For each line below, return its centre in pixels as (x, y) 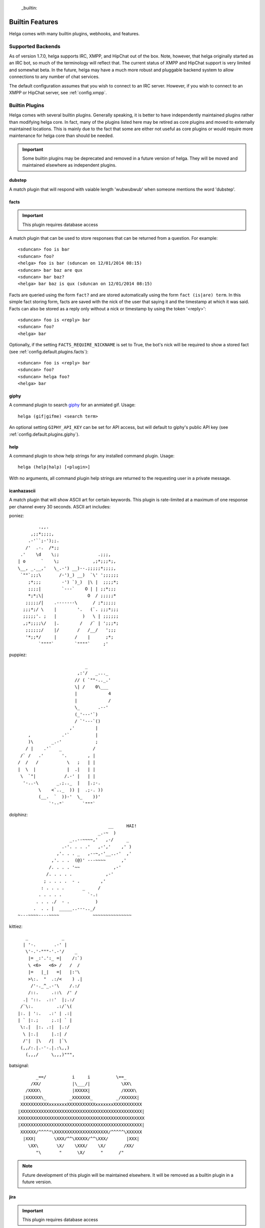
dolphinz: (18, 815)
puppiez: (18, 655)
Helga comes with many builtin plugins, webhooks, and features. (74, 33)
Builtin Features (34, 22)
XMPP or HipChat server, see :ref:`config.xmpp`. (58, 93)
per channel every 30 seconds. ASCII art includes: (60, 506)
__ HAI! (122, 826)
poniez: (17, 515)
